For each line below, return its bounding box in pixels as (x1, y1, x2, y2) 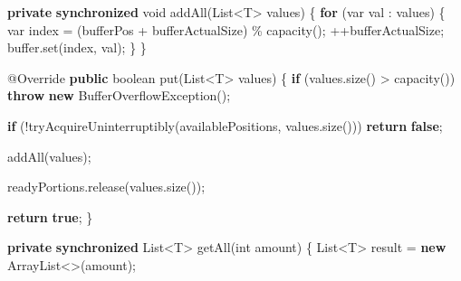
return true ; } (7, 207, 93, 226)
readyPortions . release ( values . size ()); (7, 177, 206, 196)
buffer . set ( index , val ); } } (7, 38, 147, 57)
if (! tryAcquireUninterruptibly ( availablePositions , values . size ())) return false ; (7, 116, 443, 135)
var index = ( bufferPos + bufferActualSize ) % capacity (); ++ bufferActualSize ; (7, 20, 445, 39)
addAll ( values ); (7, 146, 91, 165)
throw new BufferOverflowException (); (7, 86, 231, 105)
